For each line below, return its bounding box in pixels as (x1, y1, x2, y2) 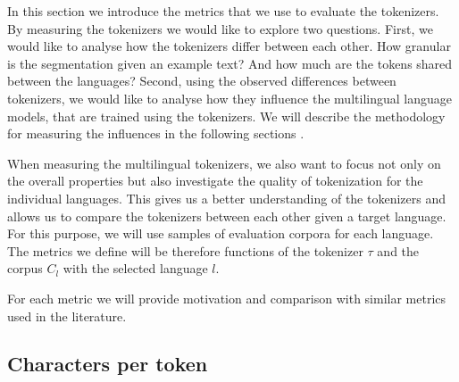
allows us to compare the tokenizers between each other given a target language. (7, 206, 446, 225)
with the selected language (63, 259, 208, 278)
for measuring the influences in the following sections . (7, 124, 305, 143)
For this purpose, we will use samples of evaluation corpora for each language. (7, 224, 434, 243)
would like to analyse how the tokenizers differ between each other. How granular (7, 37, 451, 55)
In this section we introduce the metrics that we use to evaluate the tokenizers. (7, 2, 439, 20)
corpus (7, 259, 43, 278)
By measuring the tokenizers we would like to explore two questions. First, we (7, 19, 433, 37)
